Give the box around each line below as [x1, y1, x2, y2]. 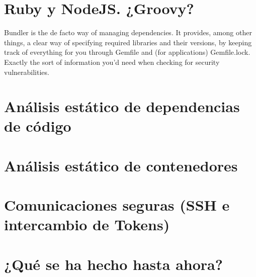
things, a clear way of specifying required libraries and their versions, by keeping [4, 37, 252, 47]
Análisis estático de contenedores [4, 155, 238, 175]
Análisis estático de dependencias [4, 96, 240, 117]
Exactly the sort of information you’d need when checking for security [4, 56, 220, 67]
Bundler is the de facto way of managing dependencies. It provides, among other [4, 27, 252, 38]
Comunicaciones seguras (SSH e [4, 195, 230, 215]
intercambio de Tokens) [4, 214, 170, 235]
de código [4, 116, 71, 136]
